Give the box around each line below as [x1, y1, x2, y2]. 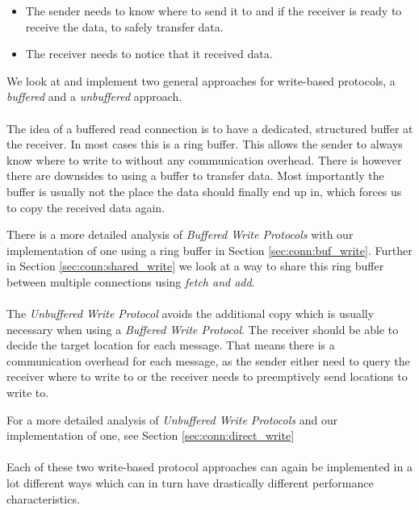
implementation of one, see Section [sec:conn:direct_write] [6, 427, 295, 444]
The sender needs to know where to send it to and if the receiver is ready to [25, 2, 402, 19]
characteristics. [6, 490, 80, 507]
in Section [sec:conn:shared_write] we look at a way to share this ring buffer [6, 257, 384, 274]
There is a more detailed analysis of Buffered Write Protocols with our [6, 226, 354, 243]
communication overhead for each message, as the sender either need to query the [6, 352, 410, 369]
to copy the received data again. [6, 199, 166, 215]
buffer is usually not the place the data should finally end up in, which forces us [6, 182, 402, 199]
